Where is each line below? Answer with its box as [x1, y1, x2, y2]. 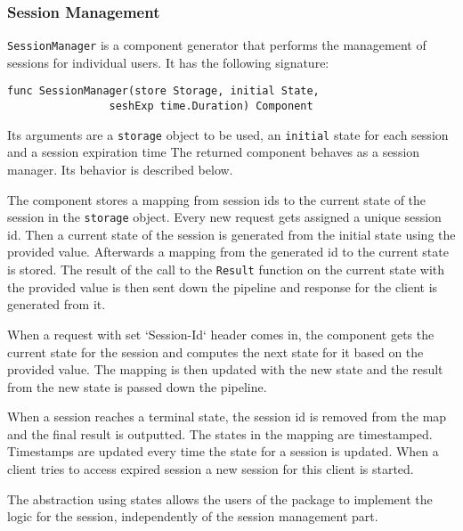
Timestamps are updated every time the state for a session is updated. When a [7, 442, 439, 461]
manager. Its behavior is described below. [7, 160, 233, 179]
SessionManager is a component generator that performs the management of [7, 36, 426, 54]
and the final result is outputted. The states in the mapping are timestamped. [7, 424, 433, 443]
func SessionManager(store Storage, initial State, [7, 85, 320, 98]
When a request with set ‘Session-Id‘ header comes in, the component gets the [7, 324, 435, 343]
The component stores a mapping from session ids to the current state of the [7, 190, 426, 208]
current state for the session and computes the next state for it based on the [7, 342, 424, 361]
